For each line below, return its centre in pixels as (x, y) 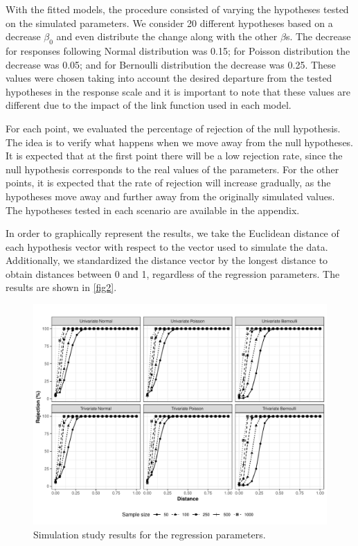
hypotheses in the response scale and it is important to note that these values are (178, 91)
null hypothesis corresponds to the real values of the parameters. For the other (172, 169)
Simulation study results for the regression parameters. (150, 534)
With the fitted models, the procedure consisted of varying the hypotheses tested (177, 9)
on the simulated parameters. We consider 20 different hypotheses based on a (169, 23)
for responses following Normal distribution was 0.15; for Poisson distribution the (178, 50)
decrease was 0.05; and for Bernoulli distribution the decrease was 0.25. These (171, 64)
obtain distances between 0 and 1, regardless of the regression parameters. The (173, 273)
